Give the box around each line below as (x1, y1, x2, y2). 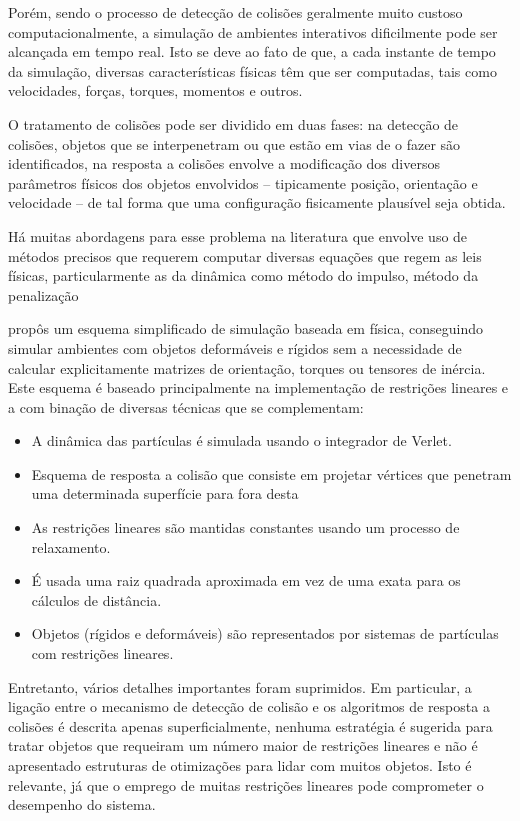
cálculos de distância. (31, 589, 162, 610)
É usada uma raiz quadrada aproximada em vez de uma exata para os (31, 570, 461, 591)
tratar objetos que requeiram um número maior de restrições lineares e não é (8, 735, 478, 756)
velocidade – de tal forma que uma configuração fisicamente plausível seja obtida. (8, 192, 506, 213)
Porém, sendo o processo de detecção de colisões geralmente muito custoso (8, 2, 463, 22)
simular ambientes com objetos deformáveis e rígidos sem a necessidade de (8, 337, 462, 358)
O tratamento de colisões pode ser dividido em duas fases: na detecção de (8, 113, 459, 134)
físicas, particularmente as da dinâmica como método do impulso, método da (8, 265, 479, 286)
